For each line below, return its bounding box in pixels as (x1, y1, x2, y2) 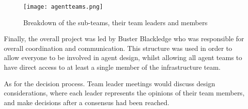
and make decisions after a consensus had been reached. (4, 97, 170, 107)
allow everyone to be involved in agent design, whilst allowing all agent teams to (4, 52, 242, 62)
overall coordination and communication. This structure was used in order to (4, 43, 232, 53)
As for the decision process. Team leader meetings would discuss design (4, 78, 215, 88)
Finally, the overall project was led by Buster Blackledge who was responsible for (4, 33, 244, 44)
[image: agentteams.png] (23, 3, 103, 10)
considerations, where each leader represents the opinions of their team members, (4, 88, 245, 98)
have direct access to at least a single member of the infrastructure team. (4, 62, 221, 72)
